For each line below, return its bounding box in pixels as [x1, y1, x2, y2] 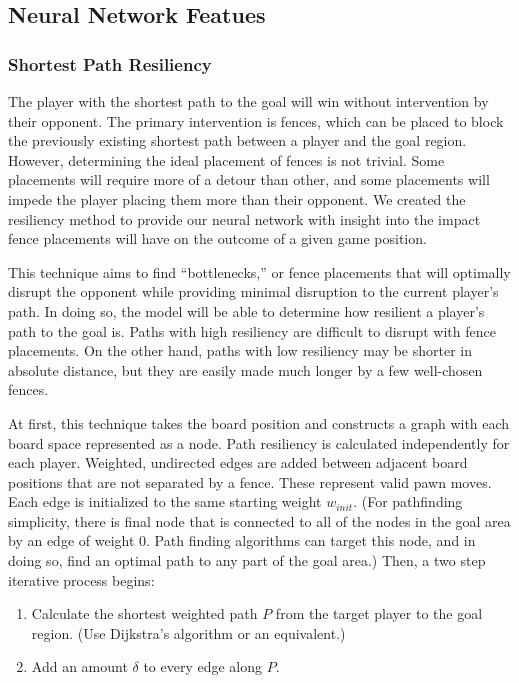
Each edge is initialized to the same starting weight [8, 491, 322, 512]
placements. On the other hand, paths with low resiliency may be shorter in [8, 340, 473, 361]
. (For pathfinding [353, 491, 463, 512]
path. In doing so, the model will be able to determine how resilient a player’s [8, 300, 485, 321]
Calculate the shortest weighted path [31, 603, 258, 624]
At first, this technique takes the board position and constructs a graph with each [8, 412, 510, 433]
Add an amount [31, 656, 128, 677]
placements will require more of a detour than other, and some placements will [8, 169, 490, 190]
